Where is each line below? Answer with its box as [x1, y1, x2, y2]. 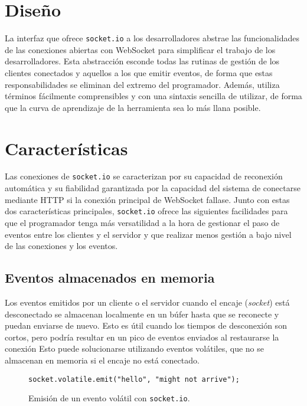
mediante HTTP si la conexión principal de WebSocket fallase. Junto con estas [5, 193, 290, 205]
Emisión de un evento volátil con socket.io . [28, 392, 190, 404]
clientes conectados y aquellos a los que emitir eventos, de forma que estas [5, 66, 273, 78]
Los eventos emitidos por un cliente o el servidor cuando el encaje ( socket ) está [5, 296, 290, 308]
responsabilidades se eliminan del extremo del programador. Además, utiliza [5, 78, 280, 90]
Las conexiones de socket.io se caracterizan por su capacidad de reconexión [5, 170, 283, 182]
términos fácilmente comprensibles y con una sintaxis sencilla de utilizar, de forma [5, 90, 302, 102]
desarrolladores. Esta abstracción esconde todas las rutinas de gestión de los [5, 55, 280, 67]
